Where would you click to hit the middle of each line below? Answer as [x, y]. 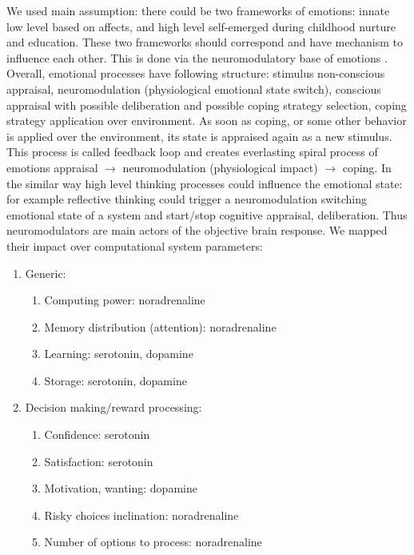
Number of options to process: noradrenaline [153, 542]
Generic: [46, 273]
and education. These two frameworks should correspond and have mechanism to [205, 42]
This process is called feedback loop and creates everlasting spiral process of [192, 152]
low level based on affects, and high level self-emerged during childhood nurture [201, 26]
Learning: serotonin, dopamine [119, 354]
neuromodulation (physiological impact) [220, 167]
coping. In [367, 167]
